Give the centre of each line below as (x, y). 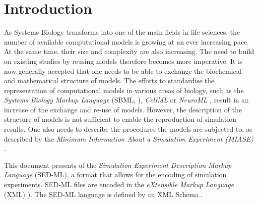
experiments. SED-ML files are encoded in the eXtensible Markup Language (119, 184)
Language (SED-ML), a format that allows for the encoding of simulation (115, 175)
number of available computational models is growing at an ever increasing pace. (127, 41)
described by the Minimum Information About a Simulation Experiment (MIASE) (129, 138)
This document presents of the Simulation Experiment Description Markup (118, 165)
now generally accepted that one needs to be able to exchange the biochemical (123, 71)
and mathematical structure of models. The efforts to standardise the (109, 80)
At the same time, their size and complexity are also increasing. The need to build (129, 51)
